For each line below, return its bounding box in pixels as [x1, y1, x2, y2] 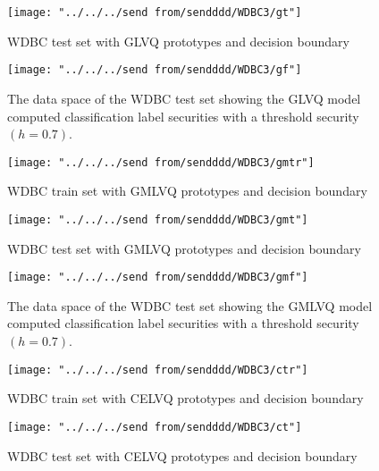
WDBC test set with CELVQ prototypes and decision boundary [7, 446, 358, 465]
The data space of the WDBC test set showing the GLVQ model [7, 88, 361, 107]
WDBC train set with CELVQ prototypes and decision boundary [7, 389, 364, 408]
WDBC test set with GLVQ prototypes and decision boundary [7, 31, 350, 50]
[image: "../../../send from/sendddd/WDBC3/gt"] [7, 6, 302, 19]
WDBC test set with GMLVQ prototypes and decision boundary [7, 239, 361, 257]
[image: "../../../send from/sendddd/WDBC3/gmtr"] [7, 156, 315, 169]
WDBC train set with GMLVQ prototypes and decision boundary [7, 181, 367, 200]
